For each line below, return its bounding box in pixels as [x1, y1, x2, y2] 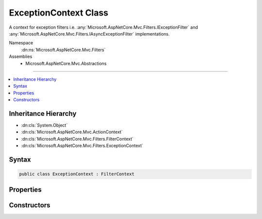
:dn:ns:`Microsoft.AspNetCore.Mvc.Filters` [21, 47, 106, 53]
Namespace [9, 40, 33, 46]
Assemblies [9, 54, 33, 59]
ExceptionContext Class [9, 7, 109, 18]
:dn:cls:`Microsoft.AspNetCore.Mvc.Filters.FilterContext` [21, 136, 133, 142]
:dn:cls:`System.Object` [21, 122, 68, 128]
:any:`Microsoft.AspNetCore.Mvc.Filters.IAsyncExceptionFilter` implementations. [9, 31, 170, 36]
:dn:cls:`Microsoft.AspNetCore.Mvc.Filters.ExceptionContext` [21, 143, 143, 148]
